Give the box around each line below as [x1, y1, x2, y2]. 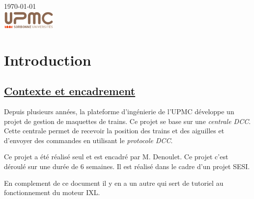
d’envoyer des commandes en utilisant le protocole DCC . [4, 135, 173, 145]
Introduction [4, 50, 91, 70]
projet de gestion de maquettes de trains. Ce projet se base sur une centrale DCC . [4, 116, 251, 126]
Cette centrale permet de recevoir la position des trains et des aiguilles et [4, 125, 225, 136]
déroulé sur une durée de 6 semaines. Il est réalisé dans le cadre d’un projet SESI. [4, 161, 250, 171]
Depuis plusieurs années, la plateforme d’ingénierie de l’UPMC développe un [4, 106, 234, 116]
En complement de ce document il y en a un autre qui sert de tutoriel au [4, 177, 224, 188]
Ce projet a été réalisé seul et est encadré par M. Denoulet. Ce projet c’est [4, 151, 228, 162]
